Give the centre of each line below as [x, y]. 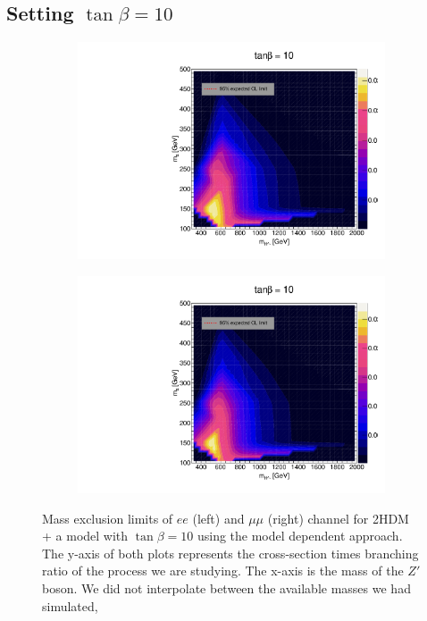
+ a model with [85, 536]
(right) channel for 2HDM [338, 518]
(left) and [218, 518]
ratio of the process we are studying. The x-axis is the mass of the [223, 571]
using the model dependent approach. [300, 536]
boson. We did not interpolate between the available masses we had [226, 587]
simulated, [70, 605]
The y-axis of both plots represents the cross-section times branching [230, 553]
